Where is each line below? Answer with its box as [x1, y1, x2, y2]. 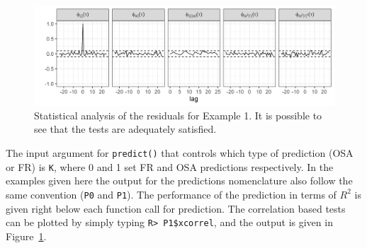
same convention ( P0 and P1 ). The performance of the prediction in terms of [6, 187, 337, 201]
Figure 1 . [6, 228, 47, 243]
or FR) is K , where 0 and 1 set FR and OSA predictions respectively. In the [6, 159, 334, 174]
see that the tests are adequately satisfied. [34, 122, 217, 136]
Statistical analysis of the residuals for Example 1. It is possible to [34, 107, 322, 122]
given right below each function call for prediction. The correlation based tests [6, 201, 346, 215]
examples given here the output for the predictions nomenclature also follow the [6, 173, 353, 188]
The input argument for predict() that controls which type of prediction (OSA [6, 145, 354, 160]
